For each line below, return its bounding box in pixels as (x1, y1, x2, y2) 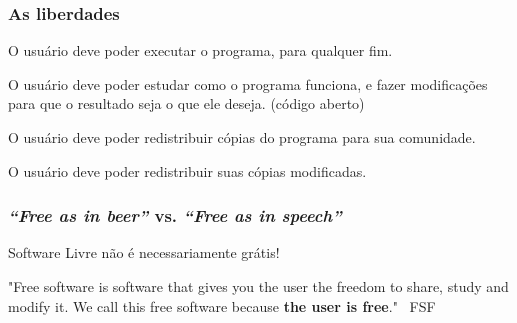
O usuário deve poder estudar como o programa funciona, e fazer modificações (8, 73, 488, 94)
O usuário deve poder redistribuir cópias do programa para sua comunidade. (8, 127, 476, 147)
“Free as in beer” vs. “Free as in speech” (8, 203, 342, 228)
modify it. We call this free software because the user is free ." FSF (8, 295, 436, 316)
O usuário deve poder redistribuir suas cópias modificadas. (8, 160, 367, 181)
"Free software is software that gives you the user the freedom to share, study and (8, 276, 509, 296)
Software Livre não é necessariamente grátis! (8, 242, 280, 263)
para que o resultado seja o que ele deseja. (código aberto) (8, 93, 365, 114)
